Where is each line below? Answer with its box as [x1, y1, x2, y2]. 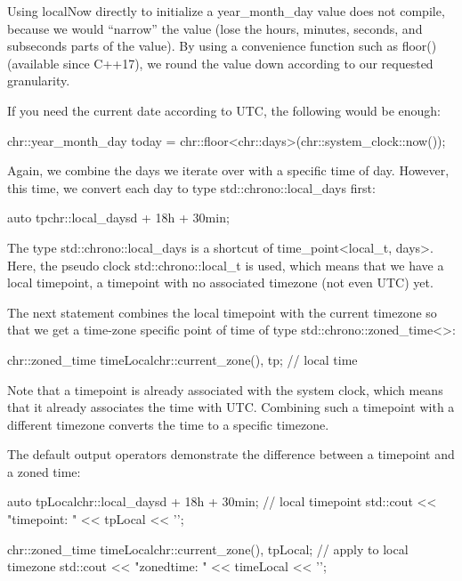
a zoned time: [7, 462, 81, 480]
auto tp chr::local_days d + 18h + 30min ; [7, 208, 230, 227]
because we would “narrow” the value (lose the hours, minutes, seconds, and [7, 19, 423, 37]
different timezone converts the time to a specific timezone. [7, 415, 329, 433]
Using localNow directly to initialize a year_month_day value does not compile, [7, 2, 445, 20]
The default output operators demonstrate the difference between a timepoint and [7, 445, 455, 464]
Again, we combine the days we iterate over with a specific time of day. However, [7, 161, 450, 180]
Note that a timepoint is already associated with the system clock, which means [7, 380, 443, 399]
